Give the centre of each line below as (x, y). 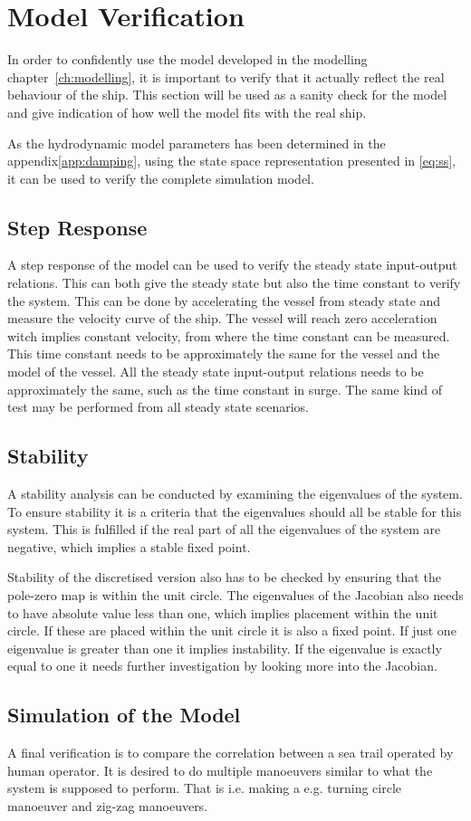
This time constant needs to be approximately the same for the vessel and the (224, 353)
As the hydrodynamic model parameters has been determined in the (197, 143)
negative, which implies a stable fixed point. (129, 546)
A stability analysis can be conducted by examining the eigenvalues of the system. (235, 494)
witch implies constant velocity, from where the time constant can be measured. (229, 335)
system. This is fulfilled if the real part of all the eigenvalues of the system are (224, 529)
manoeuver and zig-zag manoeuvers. (108, 805)
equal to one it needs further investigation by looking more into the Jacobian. (222, 666)
